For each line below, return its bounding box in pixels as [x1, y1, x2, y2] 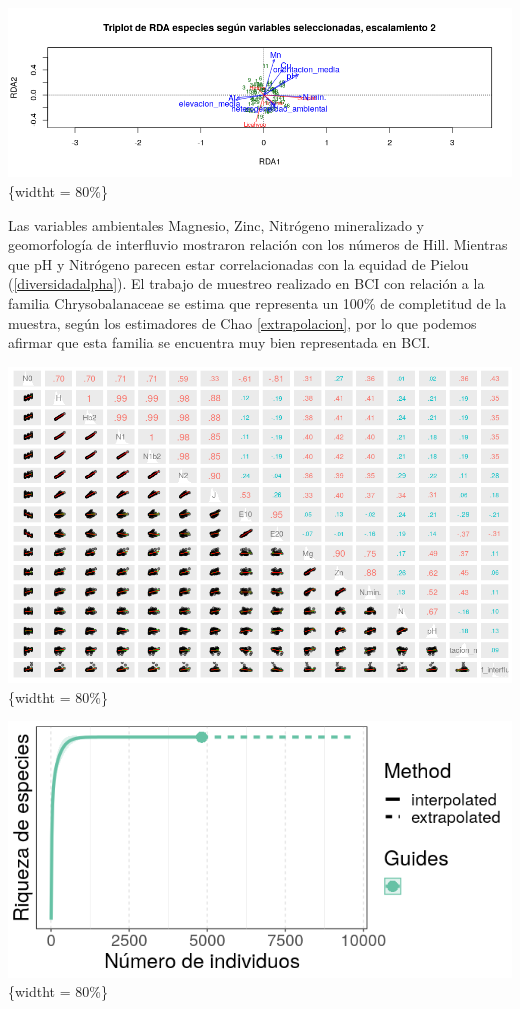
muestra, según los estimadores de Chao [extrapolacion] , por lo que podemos [8, 312, 477, 333]
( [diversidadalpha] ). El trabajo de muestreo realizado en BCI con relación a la [8, 273, 485, 294]
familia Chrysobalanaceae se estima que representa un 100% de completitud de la [8, 292, 507, 313]
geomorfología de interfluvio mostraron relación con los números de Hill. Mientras [8, 234, 508, 255]
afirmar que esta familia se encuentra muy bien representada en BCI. [8, 332, 431, 353]
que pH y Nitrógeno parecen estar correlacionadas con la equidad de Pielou [8, 253, 469, 274]
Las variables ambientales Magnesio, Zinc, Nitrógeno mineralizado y [8, 214, 424, 235]
